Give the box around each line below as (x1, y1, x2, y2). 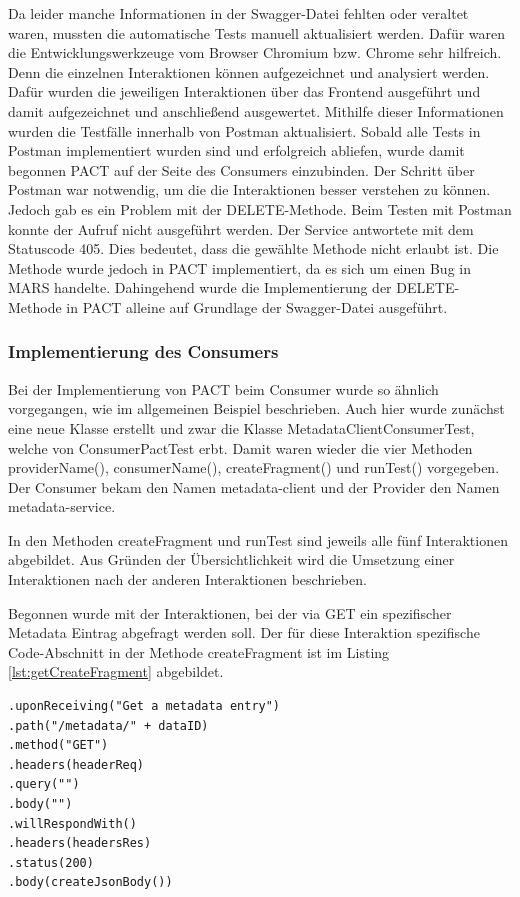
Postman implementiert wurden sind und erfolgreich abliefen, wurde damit (8, 140, 465, 161)
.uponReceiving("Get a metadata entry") (8, 699, 281, 714)
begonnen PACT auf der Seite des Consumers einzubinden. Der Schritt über (8, 159, 475, 180)
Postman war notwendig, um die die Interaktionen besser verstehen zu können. (8, 179, 491, 200)
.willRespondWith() (8, 816, 137, 831)
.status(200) (8, 855, 94, 870)
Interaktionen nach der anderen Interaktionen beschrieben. (8, 569, 367, 590)
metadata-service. (8, 496, 116, 517)
